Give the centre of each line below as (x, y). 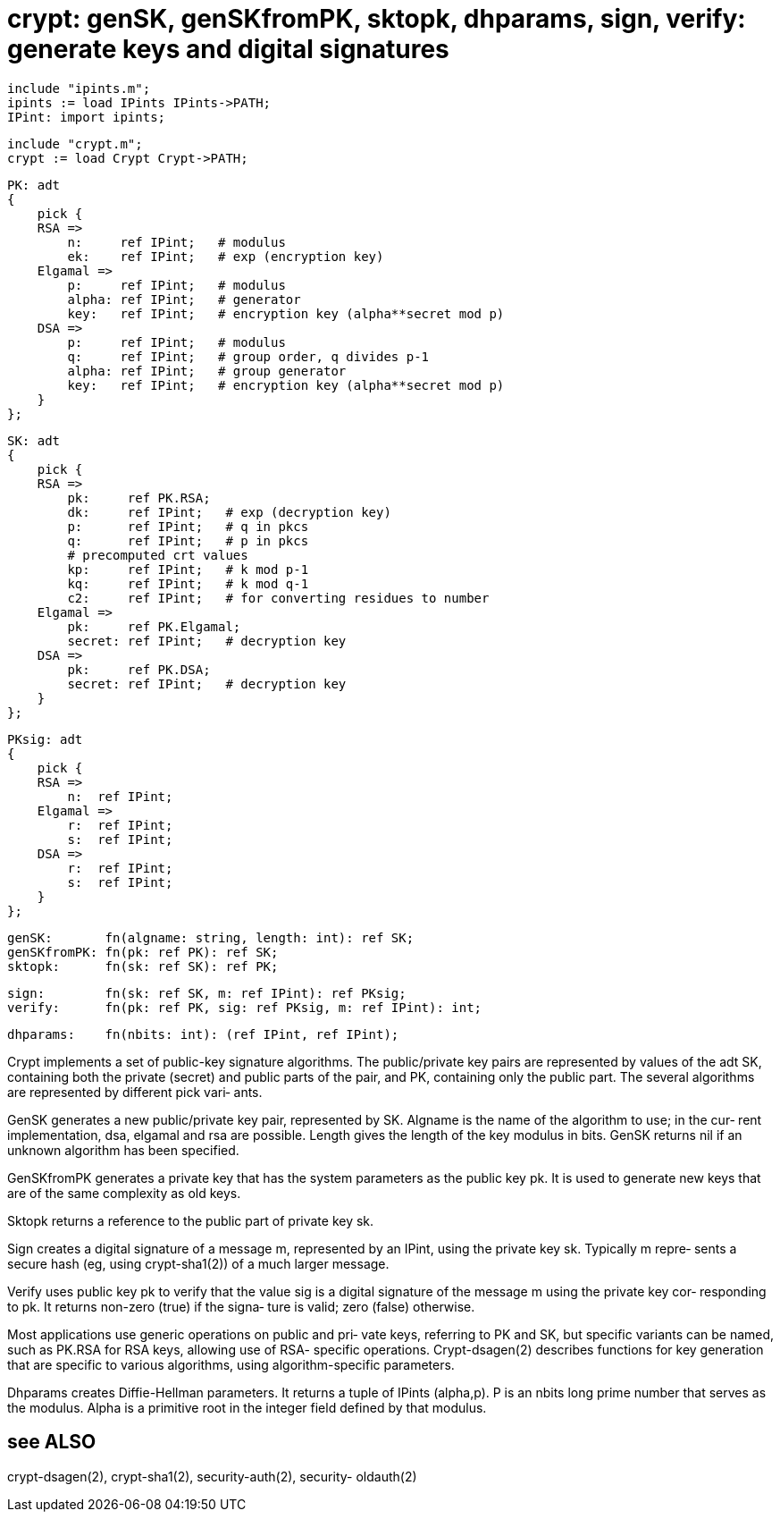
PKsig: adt (45, 739)
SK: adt (34, 440)
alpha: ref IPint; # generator (184, 299)
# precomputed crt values (158, 555)
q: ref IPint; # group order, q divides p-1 (248, 356)
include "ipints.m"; (79, 88)
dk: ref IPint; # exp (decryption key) (229, 512)
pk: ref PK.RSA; (139, 498)
